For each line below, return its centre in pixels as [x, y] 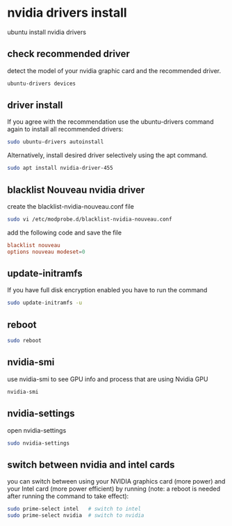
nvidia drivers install [67, 13]
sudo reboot [24, 341]
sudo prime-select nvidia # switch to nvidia [76, 516]
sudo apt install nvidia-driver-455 [60, 168]
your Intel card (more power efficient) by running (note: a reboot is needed [114, 489]
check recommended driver [68, 54]
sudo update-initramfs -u [44, 303]
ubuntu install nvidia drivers [47, 32]
